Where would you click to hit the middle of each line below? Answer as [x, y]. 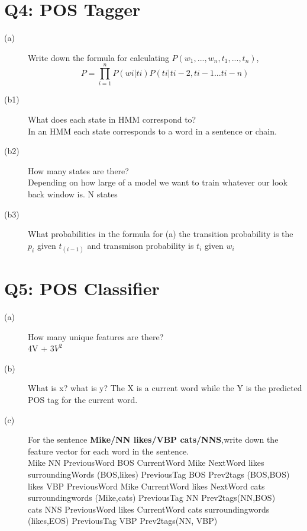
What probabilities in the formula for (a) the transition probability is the [161, 234]
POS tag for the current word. [83, 400]
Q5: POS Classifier [82, 288]
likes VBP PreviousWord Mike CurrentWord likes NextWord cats [146, 486]
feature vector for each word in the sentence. [109, 451]
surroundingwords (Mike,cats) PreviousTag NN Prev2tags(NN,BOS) [152, 498]
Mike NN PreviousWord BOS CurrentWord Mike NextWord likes [146, 463]
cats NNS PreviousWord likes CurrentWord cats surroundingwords [149, 509]
